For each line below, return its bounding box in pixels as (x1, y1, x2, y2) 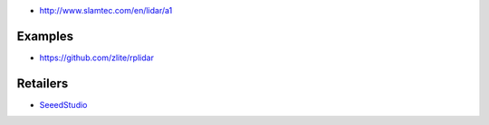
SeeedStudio (39, 99, 88, 110)
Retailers (16, 76, 69, 91)
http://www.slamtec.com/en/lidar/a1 (39, 5, 173, 15)
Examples (16, 28, 74, 44)
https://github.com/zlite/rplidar (39, 52, 154, 63)
